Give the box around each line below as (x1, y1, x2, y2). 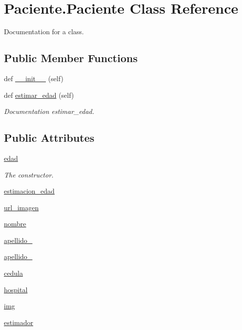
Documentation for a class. (4, 26, 84, 37)
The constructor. (4, 169, 54, 179)
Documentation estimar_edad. (4, 106, 95, 116)
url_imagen (4, 202, 39, 212)
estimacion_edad (4, 186, 55, 196)
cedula (4, 268, 23, 278)
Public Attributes (4, 130, 95, 145)
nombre (4, 219, 26, 229)
